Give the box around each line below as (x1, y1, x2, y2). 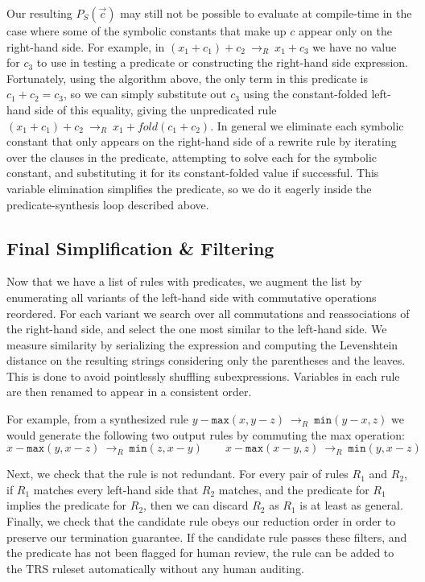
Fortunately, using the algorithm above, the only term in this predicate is (6, 69, 369, 86)
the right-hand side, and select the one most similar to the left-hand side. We (6, 320, 387, 337)
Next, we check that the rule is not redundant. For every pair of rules (6, 465, 349, 482)
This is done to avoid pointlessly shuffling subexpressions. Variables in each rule (6, 367, 400, 384)
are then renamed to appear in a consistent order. (6, 383, 252, 400)
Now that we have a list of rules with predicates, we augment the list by (6, 273, 362, 290)
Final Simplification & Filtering (6, 235, 274, 260)
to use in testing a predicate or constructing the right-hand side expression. (36, 54, 408, 71)
